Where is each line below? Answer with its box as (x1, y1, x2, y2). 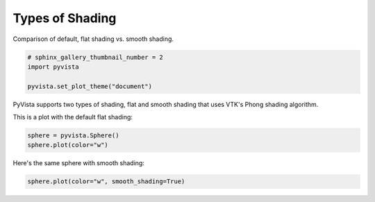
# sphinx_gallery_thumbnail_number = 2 (27, 53, 163, 61)
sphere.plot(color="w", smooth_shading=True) (27, 178, 185, 185)
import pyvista (27, 62, 79, 71)
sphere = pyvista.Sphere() (27, 132, 119, 140)
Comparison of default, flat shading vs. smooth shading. (12, 35, 174, 43)
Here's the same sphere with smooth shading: (12, 159, 145, 167)
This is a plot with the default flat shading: (12, 113, 133, 121)
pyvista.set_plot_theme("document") (27, 82, 153, 90)
